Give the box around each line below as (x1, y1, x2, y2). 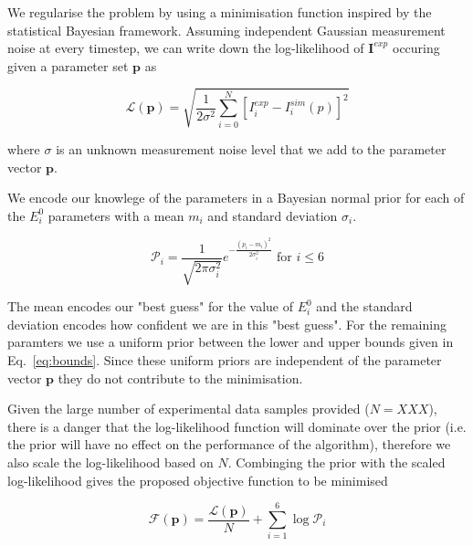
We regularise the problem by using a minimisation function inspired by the (7, 3, 432, 21)
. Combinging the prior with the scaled (227, 453, 446, 472)
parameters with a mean (47, 205, 184, 225)
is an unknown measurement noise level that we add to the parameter (56, 139, 447, 158)
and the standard (316, 297, 413, 316)
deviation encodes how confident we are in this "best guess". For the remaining (7, 314, 447, 333)
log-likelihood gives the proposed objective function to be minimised (7, 470, 388, 489)
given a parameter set (7, 56, 129, 75)
